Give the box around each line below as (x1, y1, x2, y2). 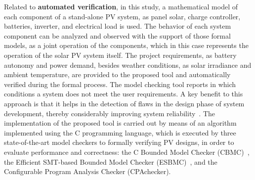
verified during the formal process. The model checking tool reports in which (4, 79, 236, 89)
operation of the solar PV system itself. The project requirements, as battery (4, 49, 237, 60)
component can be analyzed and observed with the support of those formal (4, 30, 231, 41)
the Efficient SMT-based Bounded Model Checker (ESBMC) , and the (4, 156, 217, 167)
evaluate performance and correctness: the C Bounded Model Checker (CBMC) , (4, 146, 250, 157)
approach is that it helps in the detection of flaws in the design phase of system (4, 98, 245, 108)
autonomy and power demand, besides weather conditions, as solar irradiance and (4, 59, 252, 70)
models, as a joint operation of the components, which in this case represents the (4, 40, 249, 50)
